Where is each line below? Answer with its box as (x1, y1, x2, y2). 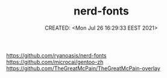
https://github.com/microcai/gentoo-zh (6, 58, 104, 65)
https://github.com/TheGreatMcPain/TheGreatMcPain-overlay (6, 65, 161, 72)
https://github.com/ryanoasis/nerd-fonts (6, 51, 107, 59)
